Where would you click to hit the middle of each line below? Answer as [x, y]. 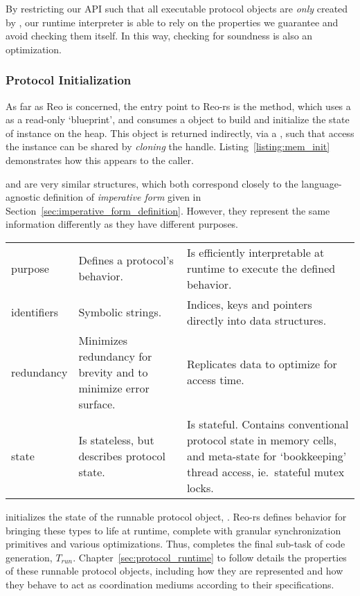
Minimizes [103, 340]
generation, [29, 557]
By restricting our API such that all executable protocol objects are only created [177, 8]
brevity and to [113, 372]
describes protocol [122, 455]
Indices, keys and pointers [249, 304]
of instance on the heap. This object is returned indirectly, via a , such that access [180, 133]
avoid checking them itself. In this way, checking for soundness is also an [159, 36]
